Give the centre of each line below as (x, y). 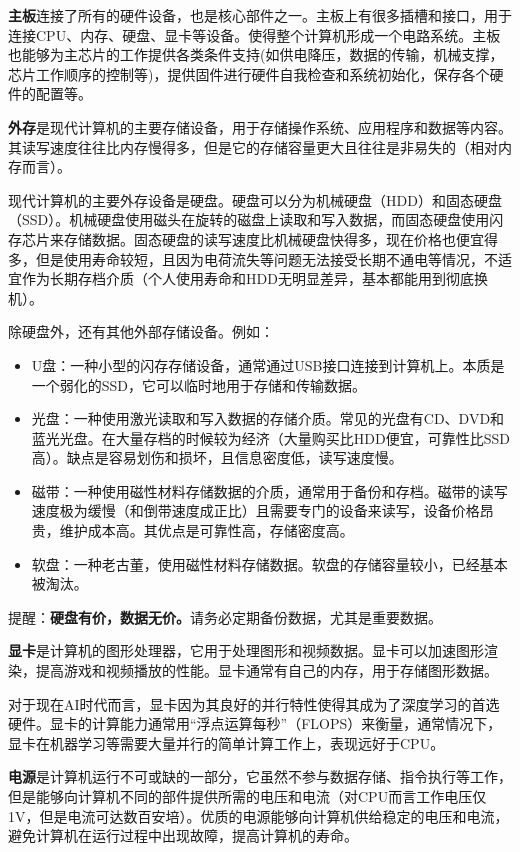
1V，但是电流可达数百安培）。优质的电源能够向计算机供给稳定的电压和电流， (258, 815)
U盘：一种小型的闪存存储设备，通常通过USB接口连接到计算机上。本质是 (268, 364)
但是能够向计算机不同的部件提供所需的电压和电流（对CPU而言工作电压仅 (247, 796)
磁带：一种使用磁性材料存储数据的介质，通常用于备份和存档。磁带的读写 (269, 490)
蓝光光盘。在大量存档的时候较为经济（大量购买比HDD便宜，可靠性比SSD (270, 437)
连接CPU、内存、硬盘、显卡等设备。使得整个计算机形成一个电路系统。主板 (254, 34)
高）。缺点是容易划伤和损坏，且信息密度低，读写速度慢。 (217, 457)
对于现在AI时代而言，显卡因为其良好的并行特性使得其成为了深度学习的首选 (254, 703)
